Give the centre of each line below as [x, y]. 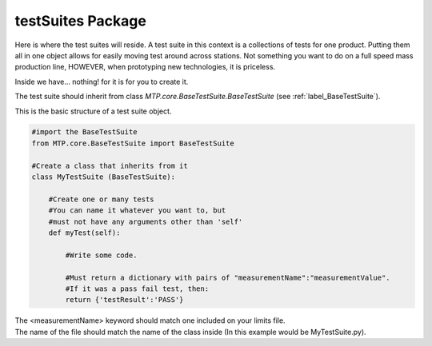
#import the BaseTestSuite [84, 132]
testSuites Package [81, 21]
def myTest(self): [84, 233]
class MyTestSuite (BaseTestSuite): [104, 177]
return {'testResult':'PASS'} [124, 300]
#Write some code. [101, 255]
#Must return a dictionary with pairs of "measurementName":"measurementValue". [228, 277]
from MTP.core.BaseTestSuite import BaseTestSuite [133, 143]
